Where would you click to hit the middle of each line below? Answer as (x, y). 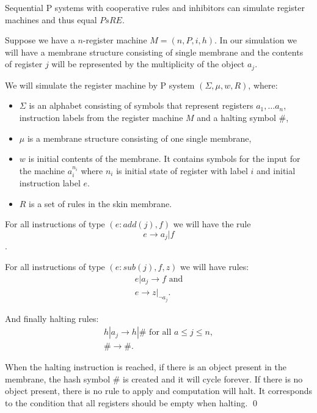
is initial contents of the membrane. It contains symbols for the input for (164, 159)
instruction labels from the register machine (101, 118)
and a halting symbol (236, 118)
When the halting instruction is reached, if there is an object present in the (146, 367)
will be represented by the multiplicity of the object (148, 64)
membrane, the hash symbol (58, 378)
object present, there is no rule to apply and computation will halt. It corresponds (158, 391)
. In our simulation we (256, 40)
